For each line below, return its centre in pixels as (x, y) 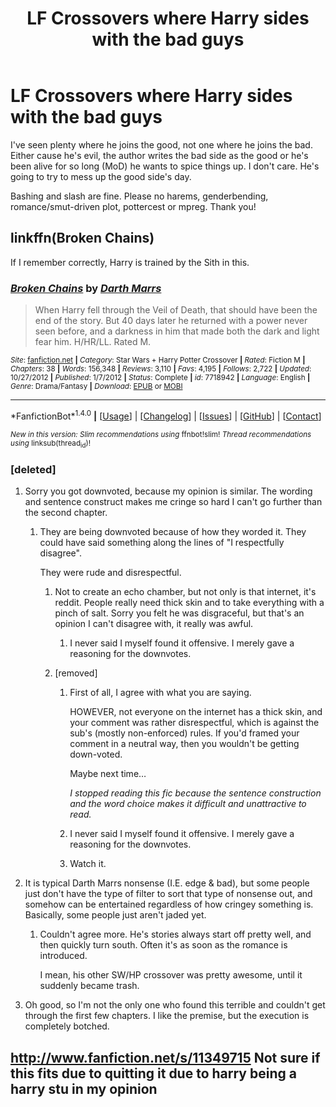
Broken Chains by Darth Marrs (86, 288)
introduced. (63, 956)
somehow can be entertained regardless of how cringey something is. (169, 904)
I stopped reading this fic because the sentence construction (195, 793)
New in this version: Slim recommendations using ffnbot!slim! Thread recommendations (161, 434)
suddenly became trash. (89, 986)
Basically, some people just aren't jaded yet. (115, 915)
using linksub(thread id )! (50, 444)
